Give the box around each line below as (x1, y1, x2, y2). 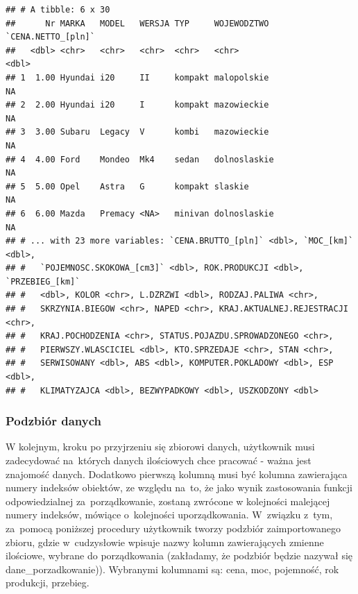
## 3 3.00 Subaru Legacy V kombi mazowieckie (6, 127, 269, 137)
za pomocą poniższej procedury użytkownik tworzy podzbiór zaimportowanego (6, 521, 341, 535)
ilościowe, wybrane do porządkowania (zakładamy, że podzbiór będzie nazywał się (6, 548, 353, 563)
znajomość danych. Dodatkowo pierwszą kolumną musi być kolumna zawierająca (6, 466, 348, 481)
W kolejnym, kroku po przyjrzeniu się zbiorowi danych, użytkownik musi (6, 439, 315, 454)
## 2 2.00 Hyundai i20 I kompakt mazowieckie (6, 100, 269, 110)
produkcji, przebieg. (6, 575, 89, 590)
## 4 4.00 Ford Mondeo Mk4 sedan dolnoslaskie (6, 154, 274, 164)
